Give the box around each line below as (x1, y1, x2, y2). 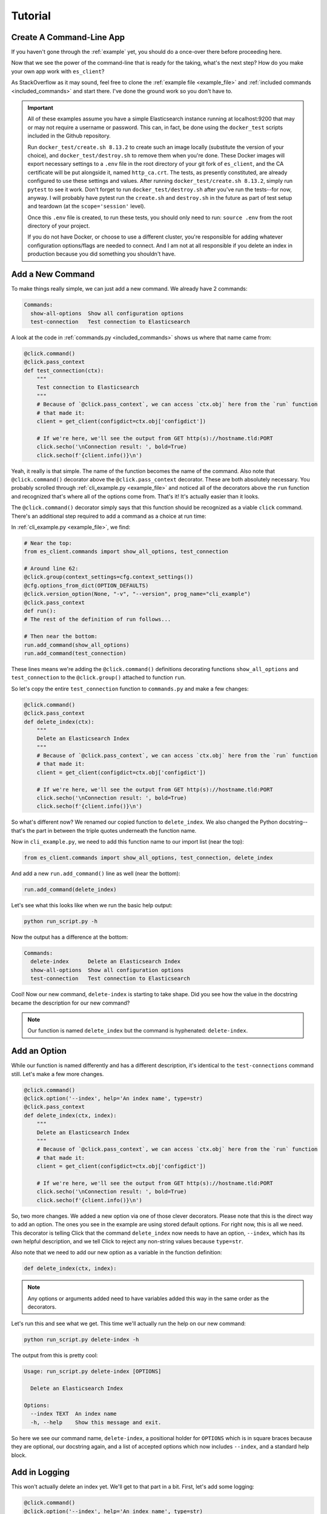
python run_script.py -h (24, 918, 98, 925)
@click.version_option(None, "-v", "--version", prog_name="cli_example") (24, 590, 251, 598)
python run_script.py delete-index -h (24, 1336, 139, 1343)
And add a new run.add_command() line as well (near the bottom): (11, 870, 180, 878)
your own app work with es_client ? (11, 67, 105, 75)
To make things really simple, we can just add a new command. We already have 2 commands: (11, 285, 248, 293)
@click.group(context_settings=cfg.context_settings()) (24, 574, 194, 581)
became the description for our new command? (11, 999, 130, 1007)
